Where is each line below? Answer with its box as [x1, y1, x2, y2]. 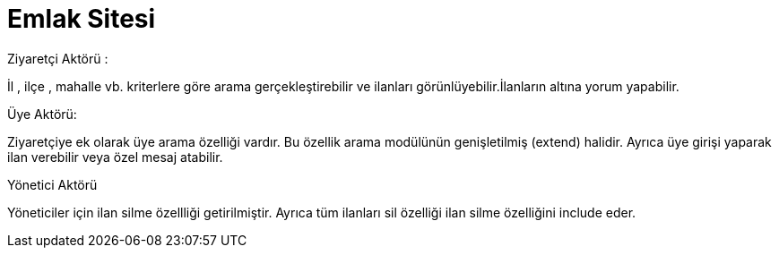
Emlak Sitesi [7, 4, 156, 34]
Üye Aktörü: [7, 106, 77, 122]
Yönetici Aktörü [7, 176, 98, 192]
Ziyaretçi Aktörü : [7, 50, 108, 66]
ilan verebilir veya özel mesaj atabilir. [7, 149, 223, 165]
